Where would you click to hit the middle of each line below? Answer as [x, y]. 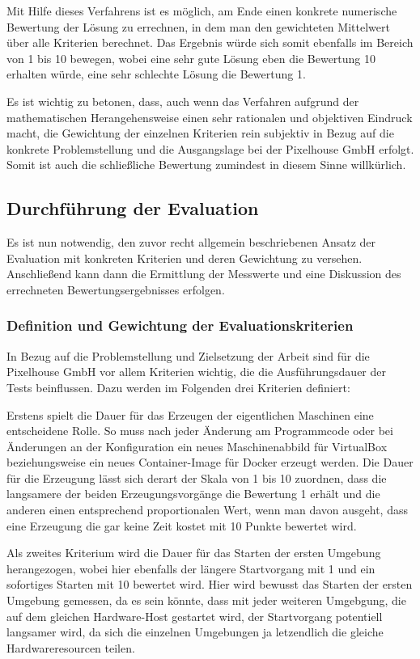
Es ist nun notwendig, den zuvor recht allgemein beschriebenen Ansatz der [191, 242]
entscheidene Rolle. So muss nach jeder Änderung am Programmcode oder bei [200, 431]
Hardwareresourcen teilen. [71, 647]
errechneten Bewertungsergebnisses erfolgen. [116, 289]
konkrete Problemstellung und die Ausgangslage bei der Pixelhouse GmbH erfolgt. [210, 148]
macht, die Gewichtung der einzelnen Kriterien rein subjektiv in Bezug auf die [200, 133]
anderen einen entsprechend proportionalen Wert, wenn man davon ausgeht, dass [207, 510]
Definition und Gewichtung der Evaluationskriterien [180, 325]
